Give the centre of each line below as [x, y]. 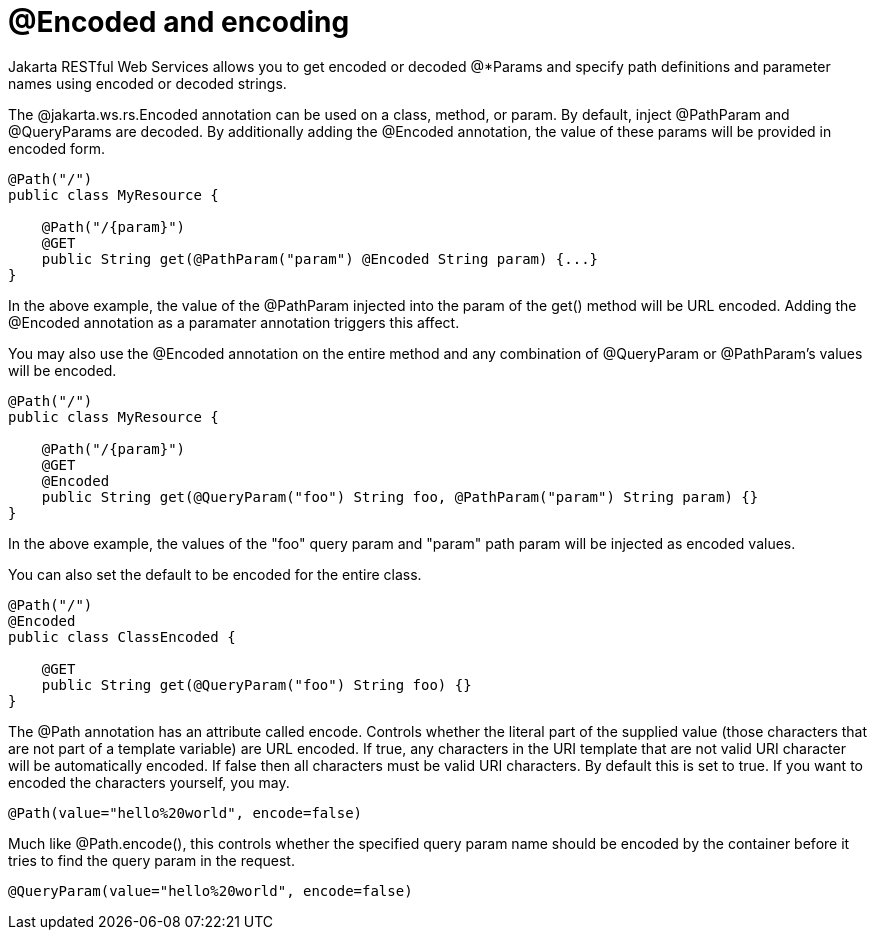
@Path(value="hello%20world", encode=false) [185, 812]
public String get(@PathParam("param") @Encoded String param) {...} [320, 258]
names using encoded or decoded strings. [147, 83]
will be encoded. [62, 370]
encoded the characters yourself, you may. [149, 782]
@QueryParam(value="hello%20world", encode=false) [210, 890]
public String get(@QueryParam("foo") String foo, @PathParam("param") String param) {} [400, 496]
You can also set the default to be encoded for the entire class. [215, 574]
